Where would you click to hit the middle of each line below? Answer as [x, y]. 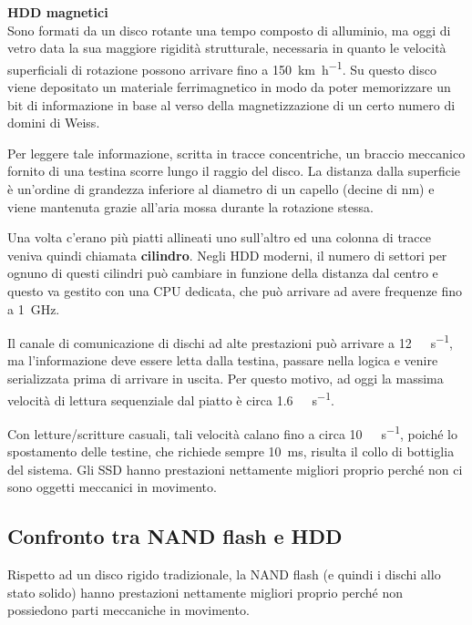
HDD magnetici [58, 12]
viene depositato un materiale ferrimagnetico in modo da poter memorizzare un [229, 87]
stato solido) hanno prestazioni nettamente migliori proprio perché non [205, 592]
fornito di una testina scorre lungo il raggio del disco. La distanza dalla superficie [234, 171]
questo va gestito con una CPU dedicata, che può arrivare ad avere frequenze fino [235, 290]
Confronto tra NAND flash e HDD [175, 536]
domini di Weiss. [54, 123]
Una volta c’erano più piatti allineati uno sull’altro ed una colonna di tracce [219, 237]
